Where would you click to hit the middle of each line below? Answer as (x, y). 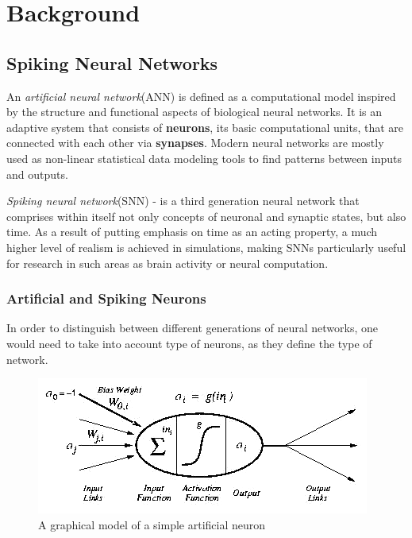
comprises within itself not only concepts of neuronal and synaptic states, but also (206, 216)
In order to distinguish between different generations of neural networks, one (192, 328)
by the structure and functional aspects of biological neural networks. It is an (194, 112)
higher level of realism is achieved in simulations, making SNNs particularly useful (206, 247)
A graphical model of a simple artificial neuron (152, 524)
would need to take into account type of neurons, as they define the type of (189, 343)
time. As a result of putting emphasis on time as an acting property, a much (192, 232)
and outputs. (37, 174)
